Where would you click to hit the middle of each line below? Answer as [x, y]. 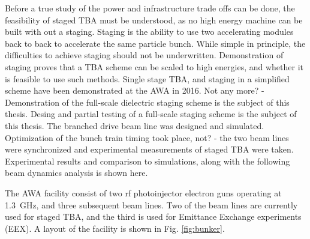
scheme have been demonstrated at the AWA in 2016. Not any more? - [135, 90]
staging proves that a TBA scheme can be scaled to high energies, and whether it [154, 66]
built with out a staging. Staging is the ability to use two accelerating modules [149, 32]
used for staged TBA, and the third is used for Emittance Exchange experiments [153, 216]
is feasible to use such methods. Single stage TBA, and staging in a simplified [147, 78]
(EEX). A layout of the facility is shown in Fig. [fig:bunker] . [115, 228]
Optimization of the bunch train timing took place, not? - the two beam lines [147, 137]
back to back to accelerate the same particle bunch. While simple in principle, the [155, 43]
